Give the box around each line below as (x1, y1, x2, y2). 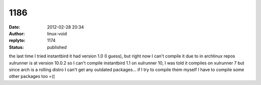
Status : (9, 44, 24, 50)
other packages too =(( (9, 73, 55, 79)
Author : (9, 30, 25, 36)
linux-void (47, 30, 67, 36)
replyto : (9, 38, 26, 43)
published (47, 44, 67, 50)
